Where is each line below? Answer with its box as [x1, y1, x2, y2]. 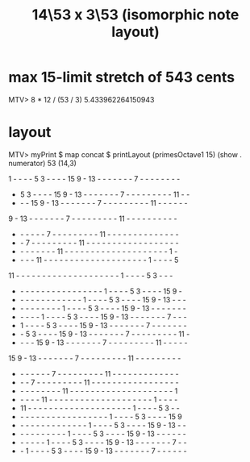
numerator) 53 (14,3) [8, 158, 77, 168]
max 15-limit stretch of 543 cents [8, 69, 235, 86]
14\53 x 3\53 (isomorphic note [31, 6, 240, 24]
